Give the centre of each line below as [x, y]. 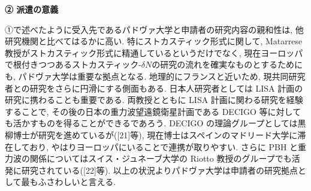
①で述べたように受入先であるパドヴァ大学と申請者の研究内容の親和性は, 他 [154, 29]
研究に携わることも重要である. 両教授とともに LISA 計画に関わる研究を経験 [154, 100]
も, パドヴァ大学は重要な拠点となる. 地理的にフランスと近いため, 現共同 [147, 76]
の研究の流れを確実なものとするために [227, 64]
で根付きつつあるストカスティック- [73, 64]
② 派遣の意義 [32, 9]
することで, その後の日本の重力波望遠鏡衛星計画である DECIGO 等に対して [153, 111]
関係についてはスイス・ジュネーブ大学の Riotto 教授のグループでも [161, 158]
